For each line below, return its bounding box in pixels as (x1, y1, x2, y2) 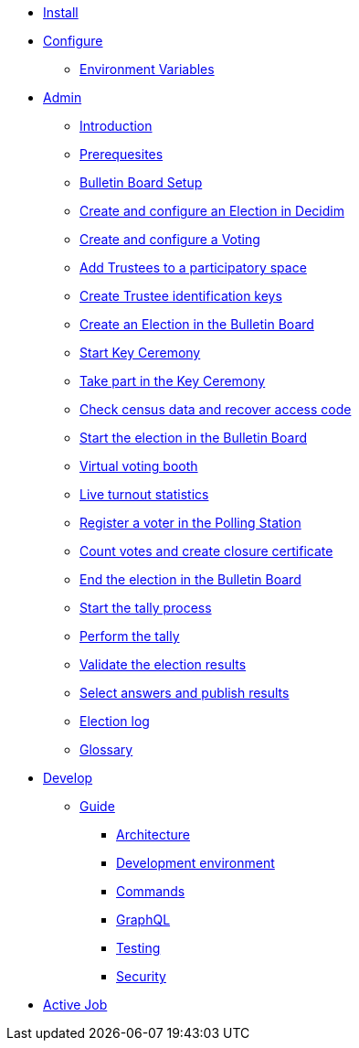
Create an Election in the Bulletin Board (79, 316, 314, 332)
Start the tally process (79, 600, 212, 615)
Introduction (79, 118, 153, 134)
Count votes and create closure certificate (79, 543, 333, 559)
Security (116, 968, 166, 984)
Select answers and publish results (79, 685, 290, 700)
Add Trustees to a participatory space (79, 260, 307, 275)
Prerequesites (79, 146, 164, 162)
